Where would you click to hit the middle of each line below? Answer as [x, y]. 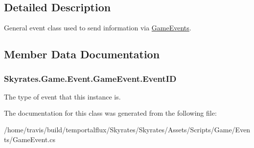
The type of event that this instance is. [62, 96]
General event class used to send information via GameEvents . [98, 28]
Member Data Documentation [82, 54]
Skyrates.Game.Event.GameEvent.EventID [90, 78]
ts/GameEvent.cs [30, 139]
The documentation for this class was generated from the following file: [110, 113]
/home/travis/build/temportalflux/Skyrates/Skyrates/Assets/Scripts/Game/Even [127, 129]
